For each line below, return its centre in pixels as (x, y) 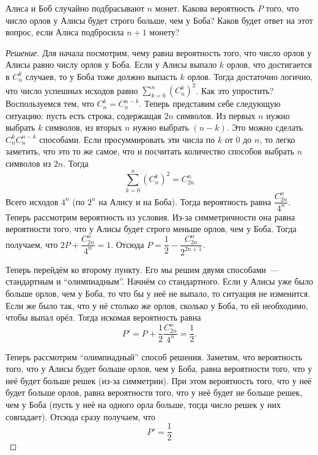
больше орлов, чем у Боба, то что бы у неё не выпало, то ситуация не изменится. (158, 293)
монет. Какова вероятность (205, 8)
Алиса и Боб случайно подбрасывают (75, 8)
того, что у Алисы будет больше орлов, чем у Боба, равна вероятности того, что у (159, 369)
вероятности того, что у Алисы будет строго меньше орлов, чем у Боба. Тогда (151, 229)
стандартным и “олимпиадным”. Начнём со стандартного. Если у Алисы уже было (160, 281)
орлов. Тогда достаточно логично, (250, 76)
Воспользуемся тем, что (50, 104)
